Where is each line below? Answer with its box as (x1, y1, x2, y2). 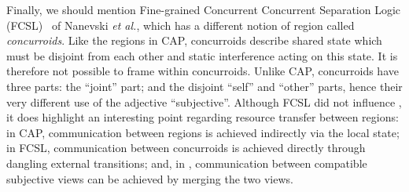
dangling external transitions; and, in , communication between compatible (6, 154, 367, 171)
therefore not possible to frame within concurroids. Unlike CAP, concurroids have (6, 63, 399, 79)
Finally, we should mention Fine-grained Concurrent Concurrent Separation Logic (6, 2, 401, 17)
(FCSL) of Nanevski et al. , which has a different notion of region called (6, 16, 355, 33)
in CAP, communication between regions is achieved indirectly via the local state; (6, 124, 400, 140)
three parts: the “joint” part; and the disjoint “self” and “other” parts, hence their (6, 78, 403, 94)
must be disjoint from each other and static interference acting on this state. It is (6, 47, 398, 63)
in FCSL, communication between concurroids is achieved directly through (6, 139, 366, 156)
